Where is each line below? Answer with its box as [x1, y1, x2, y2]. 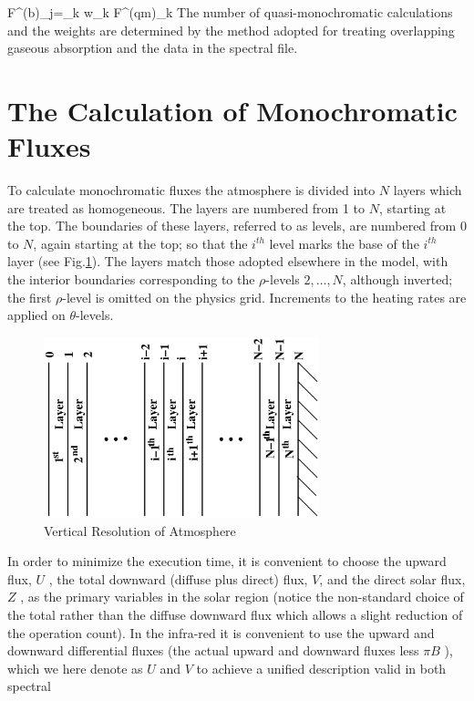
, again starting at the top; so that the [33, 233, 248, 253]
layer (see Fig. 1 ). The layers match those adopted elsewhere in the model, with [7, 252, 448, 271]
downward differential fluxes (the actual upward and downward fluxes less [7, 641, 419, 660]
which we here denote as [7, 658, 143, 677]
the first [7, 287, 52, 306]
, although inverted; [342, 270, 453, 289]
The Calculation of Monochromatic [7, 91, 458, 129]
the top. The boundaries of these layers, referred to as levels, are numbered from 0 [7, 216, 467, 235]
